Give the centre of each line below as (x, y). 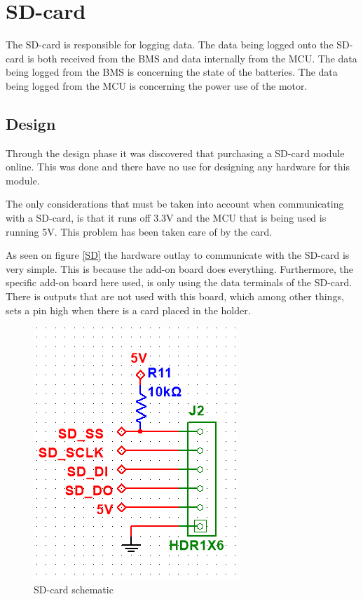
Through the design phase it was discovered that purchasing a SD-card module (175, 153)
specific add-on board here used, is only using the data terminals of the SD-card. (179, 282)
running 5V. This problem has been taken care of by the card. (139, 231)
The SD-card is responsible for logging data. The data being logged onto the (170, 45)
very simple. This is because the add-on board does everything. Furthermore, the (179, 268)
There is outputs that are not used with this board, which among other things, (175, 296)
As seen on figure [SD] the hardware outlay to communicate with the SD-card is (178, 255)
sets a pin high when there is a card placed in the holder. (128, 310)
